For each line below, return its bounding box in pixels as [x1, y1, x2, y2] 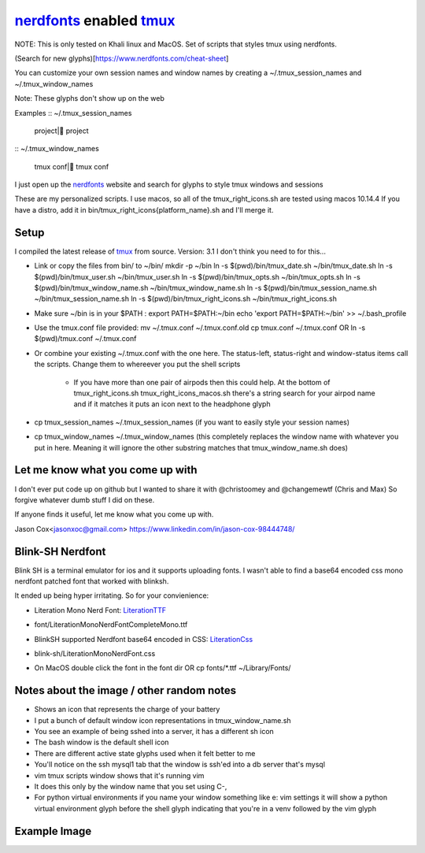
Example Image [14, 824, 92, 838]
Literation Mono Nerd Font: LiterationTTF [34, 605, 167, 614]
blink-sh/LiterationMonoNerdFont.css [34, 648, 156, 658]
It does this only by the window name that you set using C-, [34, 781, 227, 791]
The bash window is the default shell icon [34, 737, 169, 747]
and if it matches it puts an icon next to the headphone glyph [73, 399, 271, 409]
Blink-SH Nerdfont [14, 544, 106, 558]
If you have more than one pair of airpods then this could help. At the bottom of [73, 377, 331, 387]
